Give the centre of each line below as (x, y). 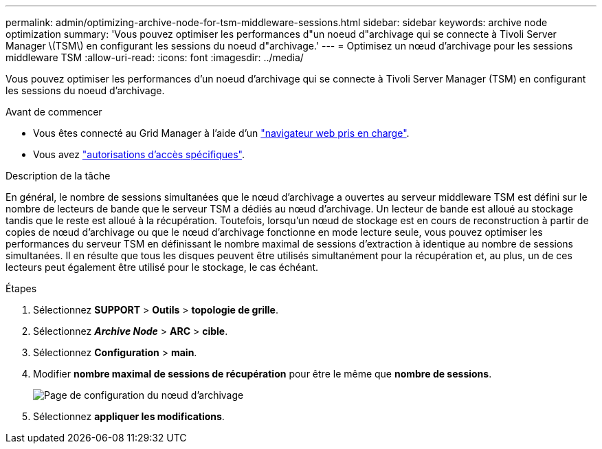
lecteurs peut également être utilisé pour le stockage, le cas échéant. (162, 267)
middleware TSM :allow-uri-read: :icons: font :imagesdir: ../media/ (155, 57)
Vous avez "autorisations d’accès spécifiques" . (139, 154)
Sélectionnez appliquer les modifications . (129, 416)
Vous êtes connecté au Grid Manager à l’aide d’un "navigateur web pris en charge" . (221, 133)
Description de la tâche (58, 176)
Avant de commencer (54, 112)
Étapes (21, 288)
